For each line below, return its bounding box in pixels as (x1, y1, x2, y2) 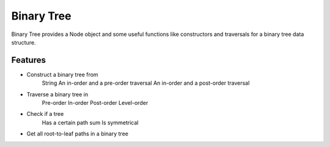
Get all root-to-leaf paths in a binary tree (26, 130, 128, 137)
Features (11, 55, 46, 65)
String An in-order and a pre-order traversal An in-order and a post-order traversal (42, 79, 250, 87)
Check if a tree (26, 110, 64, 118)
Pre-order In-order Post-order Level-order (42, 99, 148, 107)
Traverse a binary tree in (26, 90, 89, 98)
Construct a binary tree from (26, 71, 98, 78)
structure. (11, 38, 36, 46)
